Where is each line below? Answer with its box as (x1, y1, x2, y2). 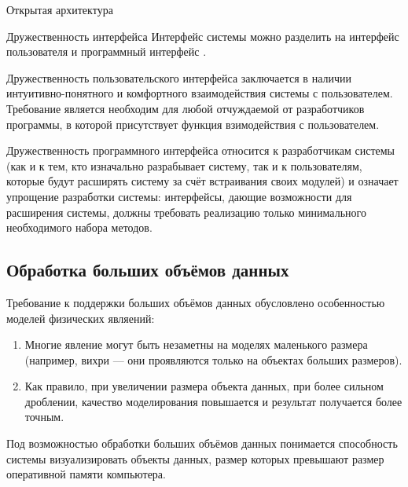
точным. (24, 408, 64, 425)
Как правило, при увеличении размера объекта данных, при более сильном (24, 378, 384, 394)
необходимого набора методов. (6, 219, 153, 236)
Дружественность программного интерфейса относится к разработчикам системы (6, 142, 395, 159)
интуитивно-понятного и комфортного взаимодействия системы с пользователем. (6, 85, 393, 101)
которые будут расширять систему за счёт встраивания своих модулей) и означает (6, 173, 399, 189)
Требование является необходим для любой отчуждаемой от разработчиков (6, 100, 365, 116)
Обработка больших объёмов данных (6, 258, 289, 282)
